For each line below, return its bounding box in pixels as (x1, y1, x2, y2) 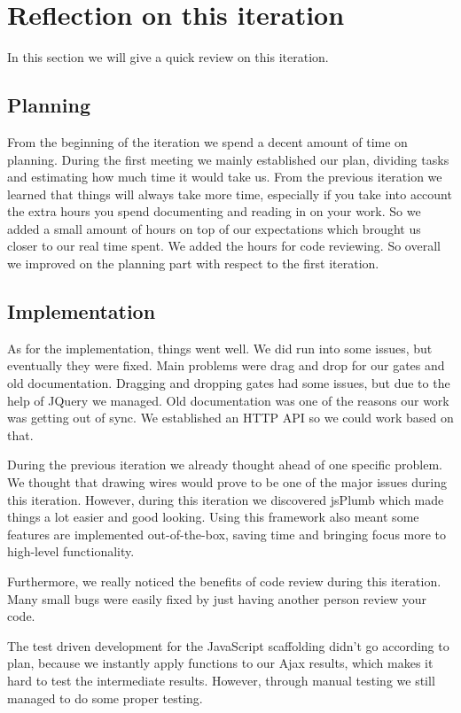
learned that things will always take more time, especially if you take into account (7, 184, 452, 203)
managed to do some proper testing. (7, 688, 203, 707)
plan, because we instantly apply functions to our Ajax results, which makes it (7, 654, 434, 672)
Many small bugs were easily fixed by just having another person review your (7, 589, 427, 608)
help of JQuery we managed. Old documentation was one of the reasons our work (7, 391, 449, 409)
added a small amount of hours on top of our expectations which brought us (7, 219, 421, 237)
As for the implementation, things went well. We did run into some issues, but (7, 338, 433, 357)
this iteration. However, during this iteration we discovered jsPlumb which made (7, 490, 444, 508)
